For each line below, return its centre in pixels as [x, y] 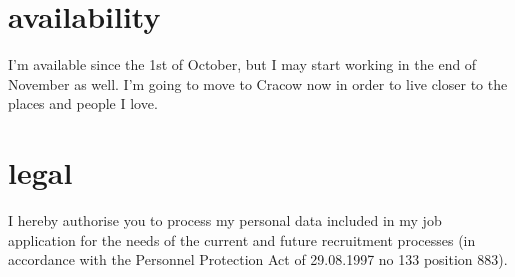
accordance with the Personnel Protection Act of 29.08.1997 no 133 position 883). [258, 259]
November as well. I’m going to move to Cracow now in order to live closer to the [258, 83]
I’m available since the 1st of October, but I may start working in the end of [242, 64]
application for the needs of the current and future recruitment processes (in [242, 239]
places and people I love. [83, 103]
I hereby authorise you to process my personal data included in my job [225, 220]
